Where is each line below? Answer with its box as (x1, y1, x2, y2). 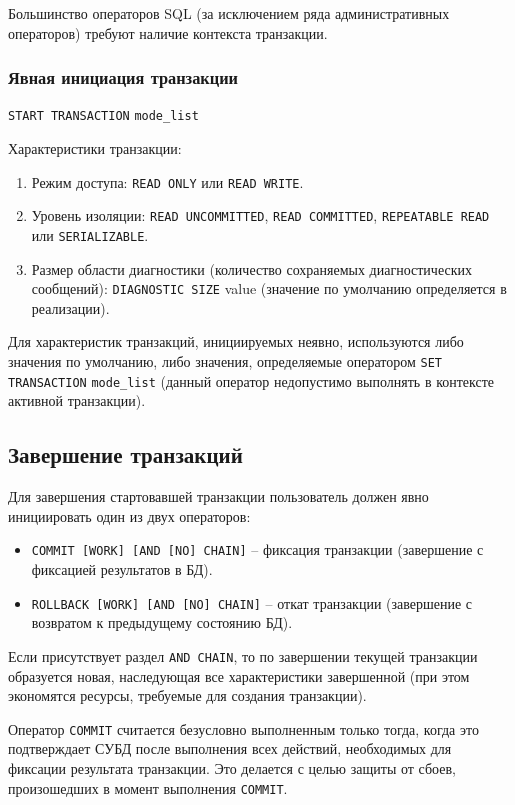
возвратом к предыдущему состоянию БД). (31, 612, 293, 633)
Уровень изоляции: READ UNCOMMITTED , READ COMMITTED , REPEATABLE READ (31, 205, 490, 226)
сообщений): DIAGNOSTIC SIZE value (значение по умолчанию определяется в (31, 278, 507, 299)
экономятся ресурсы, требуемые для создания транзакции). (8, 685, 367, 706)
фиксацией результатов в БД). (31, 559, 213, 580)
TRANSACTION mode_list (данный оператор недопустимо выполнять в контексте (8, 370, 495, 391)
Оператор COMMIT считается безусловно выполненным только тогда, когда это (8, 718, 479, 739)
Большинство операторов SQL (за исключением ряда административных (8, 3, 450, 23)
